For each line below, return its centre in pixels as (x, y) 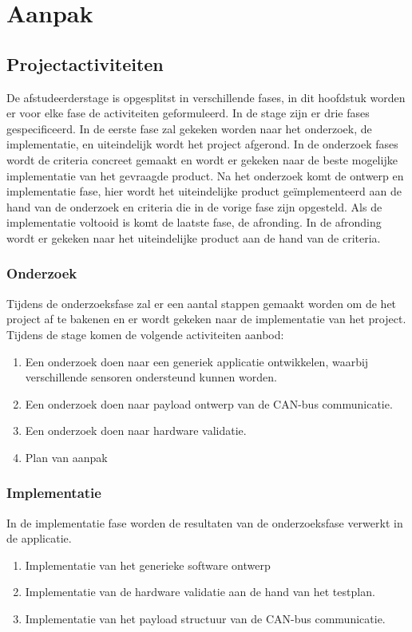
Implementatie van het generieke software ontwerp (148, 565)
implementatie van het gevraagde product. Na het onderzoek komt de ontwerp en (205, 175)
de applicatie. (39, 538)
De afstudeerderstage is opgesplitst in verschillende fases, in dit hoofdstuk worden (206, 97)
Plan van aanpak (66, 457)
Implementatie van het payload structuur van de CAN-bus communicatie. (205, 619)
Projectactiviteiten (85, 63)
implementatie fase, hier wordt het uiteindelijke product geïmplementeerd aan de (204, 191)
